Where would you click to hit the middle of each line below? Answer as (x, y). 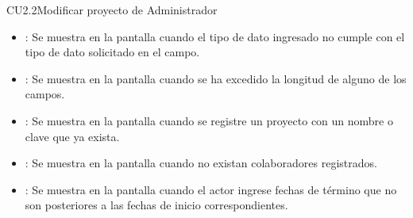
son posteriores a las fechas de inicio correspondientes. (156, 205)
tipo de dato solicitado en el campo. (112, 52)
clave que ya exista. (72, 136)
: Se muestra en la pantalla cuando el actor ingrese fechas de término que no (211, 189)
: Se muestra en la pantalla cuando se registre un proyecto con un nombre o (209, 120)
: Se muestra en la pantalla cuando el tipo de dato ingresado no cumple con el (215, 36)
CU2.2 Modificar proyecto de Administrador (112, 10)
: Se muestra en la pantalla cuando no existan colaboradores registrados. (201, 163)
